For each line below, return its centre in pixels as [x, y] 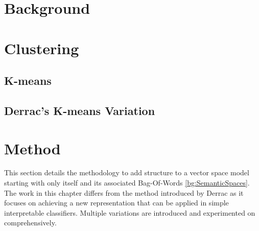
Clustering [42, 48]
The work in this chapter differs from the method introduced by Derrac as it [124, 192]
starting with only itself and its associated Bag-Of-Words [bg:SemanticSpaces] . [127, 183]
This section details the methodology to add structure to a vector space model [127, 172]
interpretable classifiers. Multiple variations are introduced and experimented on [130, 212]
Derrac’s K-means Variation [80, 110]
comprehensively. [30, 223]
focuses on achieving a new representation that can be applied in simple [116, 203]
